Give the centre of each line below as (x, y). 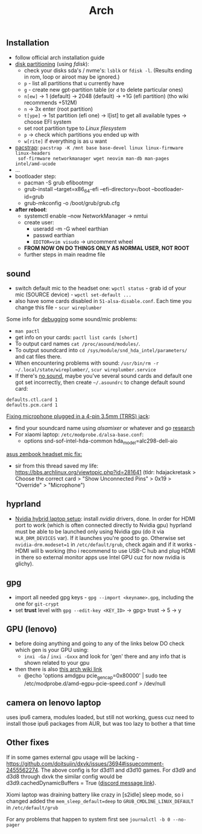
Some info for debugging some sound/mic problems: (72, 319)
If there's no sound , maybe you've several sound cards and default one (104, 376)
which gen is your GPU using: (52, 650)
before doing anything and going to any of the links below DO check (100, 643)
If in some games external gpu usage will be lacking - (73, 757)
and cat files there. (38, 357)
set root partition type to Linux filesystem (75, 128)
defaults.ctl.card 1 (32, 400)
